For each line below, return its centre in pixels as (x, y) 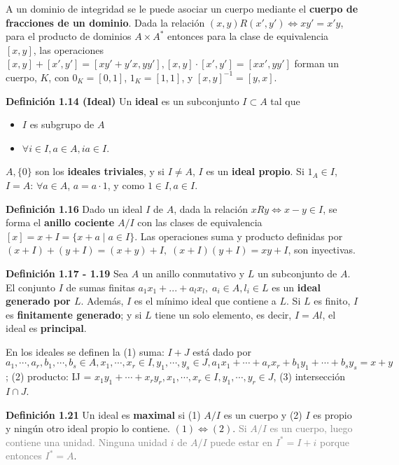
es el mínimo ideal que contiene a (205, 301)
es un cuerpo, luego (311, 428)
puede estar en (241, 442)
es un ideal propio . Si (255, 171)
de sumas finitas (100, 287)
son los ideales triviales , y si (100, 171)
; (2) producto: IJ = (49, 376)
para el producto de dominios (69, 36)
